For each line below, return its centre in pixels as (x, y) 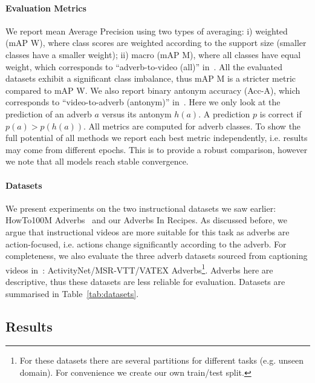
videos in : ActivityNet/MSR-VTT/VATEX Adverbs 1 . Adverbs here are (139, 269)
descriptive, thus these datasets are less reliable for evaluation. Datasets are (145, 281)
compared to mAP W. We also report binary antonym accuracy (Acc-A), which (153, 90)
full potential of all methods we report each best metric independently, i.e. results (157, 138)
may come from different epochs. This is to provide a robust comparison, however (157, 149)
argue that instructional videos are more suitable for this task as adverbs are (148, 231)
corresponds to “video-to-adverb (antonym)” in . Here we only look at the (143, 102)
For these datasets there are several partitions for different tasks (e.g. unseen (162, 360)
